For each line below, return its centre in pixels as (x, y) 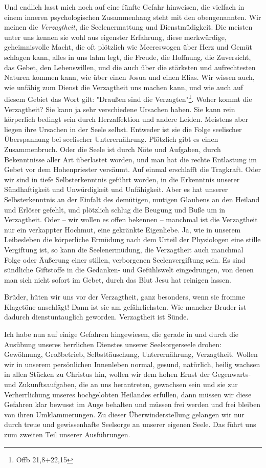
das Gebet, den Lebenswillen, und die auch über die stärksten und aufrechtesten (130, 67)
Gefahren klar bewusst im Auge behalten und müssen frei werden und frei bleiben (132, 404)
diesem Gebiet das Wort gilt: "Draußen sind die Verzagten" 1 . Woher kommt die (128, 98)
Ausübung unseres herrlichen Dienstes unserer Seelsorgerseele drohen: (113, 344)
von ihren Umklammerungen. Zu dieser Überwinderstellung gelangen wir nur (124, 414)
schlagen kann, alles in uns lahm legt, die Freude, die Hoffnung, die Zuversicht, (128, 57)
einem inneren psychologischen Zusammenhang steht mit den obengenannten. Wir (133, 17)
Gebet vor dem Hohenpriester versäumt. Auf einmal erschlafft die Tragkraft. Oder (132, 169)
